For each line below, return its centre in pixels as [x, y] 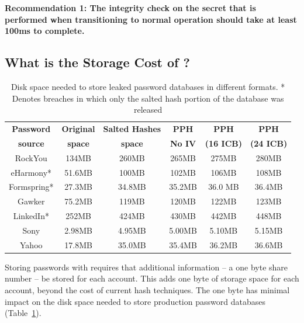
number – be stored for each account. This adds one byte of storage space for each [152, 278]
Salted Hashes [132, 129]
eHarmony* [31, 172]
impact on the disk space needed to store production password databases [135, 301]
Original [78, 129]
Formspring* [31, 187]
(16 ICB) [224, 143]
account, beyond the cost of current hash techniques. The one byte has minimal [147, 290]
